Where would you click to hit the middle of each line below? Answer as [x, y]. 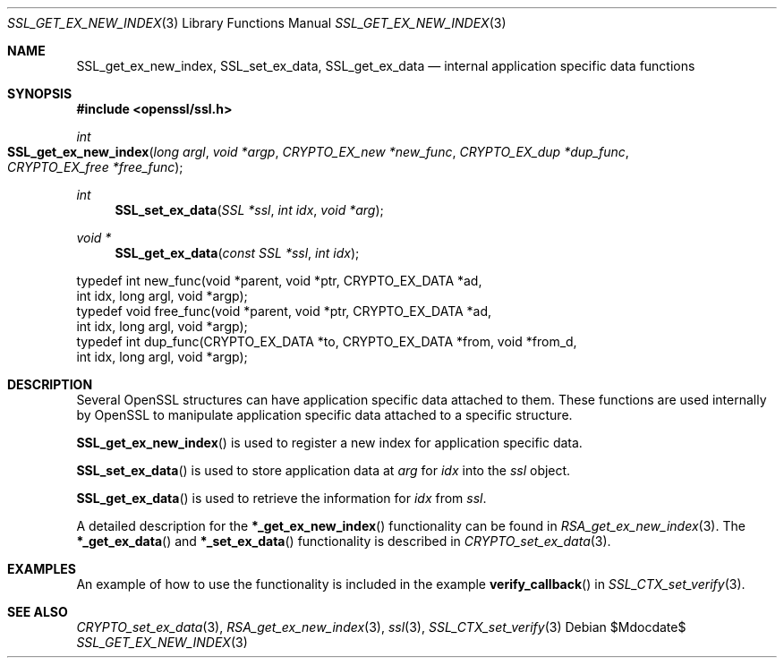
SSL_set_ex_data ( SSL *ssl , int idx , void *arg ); [249, 210]
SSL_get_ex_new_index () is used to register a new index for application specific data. [329, 443]
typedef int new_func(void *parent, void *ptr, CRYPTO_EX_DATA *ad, [279, 281]
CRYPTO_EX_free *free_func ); [95, 167]
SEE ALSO [38, 612]
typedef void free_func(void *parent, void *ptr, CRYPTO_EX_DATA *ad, [284, 311]
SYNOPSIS [40, 94]
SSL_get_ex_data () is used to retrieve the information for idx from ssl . [281, 498]
